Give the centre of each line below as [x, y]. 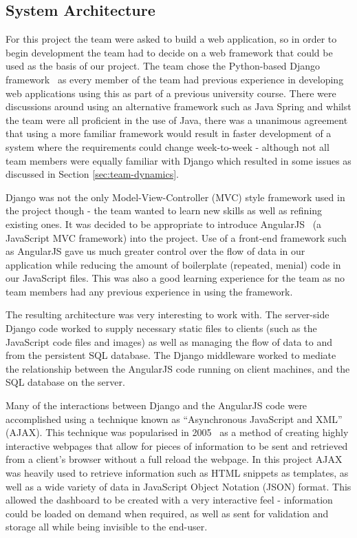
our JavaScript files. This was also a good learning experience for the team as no [175, 278]
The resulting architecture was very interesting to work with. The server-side [167, 314]
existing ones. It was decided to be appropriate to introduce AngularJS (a [164, 224]
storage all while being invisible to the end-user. [107, 527]
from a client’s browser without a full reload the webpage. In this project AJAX [174, 459]
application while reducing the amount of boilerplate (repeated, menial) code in [173, 264]
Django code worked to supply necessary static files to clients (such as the [161, 328]
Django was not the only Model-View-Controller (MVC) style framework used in [175, 197]
